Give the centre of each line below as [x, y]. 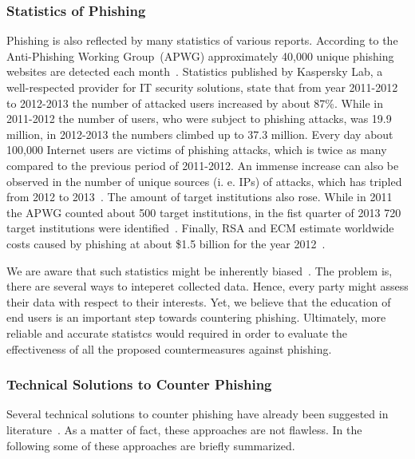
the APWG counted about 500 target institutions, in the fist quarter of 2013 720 [204, 212]
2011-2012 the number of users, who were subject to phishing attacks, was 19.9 [199, 119]
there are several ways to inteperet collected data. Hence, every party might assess [207, 286]
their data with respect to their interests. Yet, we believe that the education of [199, 301]
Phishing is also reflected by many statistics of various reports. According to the [202, 40]
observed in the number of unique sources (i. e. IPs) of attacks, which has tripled [204, 181]
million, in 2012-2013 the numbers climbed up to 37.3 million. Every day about [200, 134]
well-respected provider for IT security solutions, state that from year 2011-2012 [202, 87]
